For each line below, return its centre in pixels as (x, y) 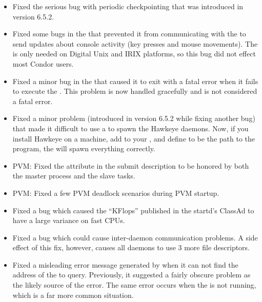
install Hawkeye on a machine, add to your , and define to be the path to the (134, 138)
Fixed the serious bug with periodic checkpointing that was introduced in (128, 6)
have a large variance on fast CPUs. (69, 220)
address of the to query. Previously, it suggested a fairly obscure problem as (132, 275)
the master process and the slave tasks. (74, 176)
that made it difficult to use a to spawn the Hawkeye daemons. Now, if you (130, 128)
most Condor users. (43, 63)
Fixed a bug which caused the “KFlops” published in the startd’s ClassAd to (133, 210)
